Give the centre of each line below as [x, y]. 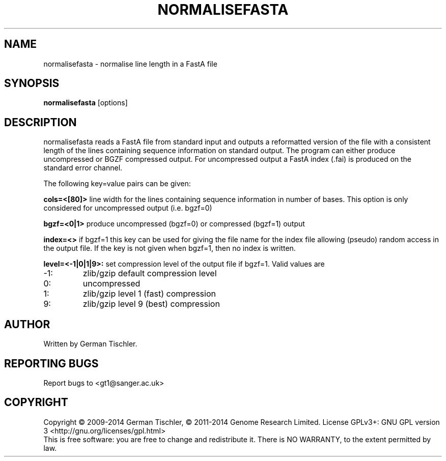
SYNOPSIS [32, 83]
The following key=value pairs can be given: [117, 184]
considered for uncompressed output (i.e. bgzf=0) [128, 208]
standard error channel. [83, 168]
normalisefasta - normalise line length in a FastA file [130, 64]
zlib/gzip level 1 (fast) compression [149, 294]
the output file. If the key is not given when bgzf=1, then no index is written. [170, 248]
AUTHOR [27, 324]
